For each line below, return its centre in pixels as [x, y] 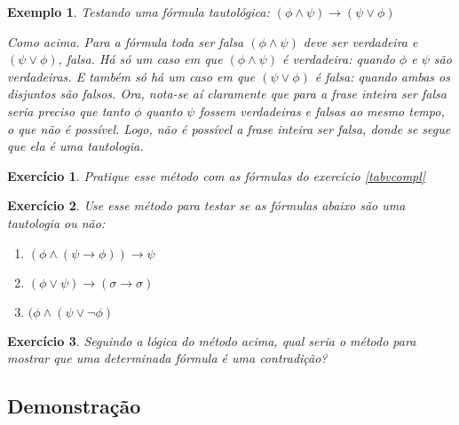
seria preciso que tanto [69, 110]
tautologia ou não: [56, 222]
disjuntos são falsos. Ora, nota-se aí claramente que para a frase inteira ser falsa [227, 94]
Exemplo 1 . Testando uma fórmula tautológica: [138, 12]
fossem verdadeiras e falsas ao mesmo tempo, [322, 110]
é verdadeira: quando [339, 59]
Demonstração [74, 406]
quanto [164, 110]
